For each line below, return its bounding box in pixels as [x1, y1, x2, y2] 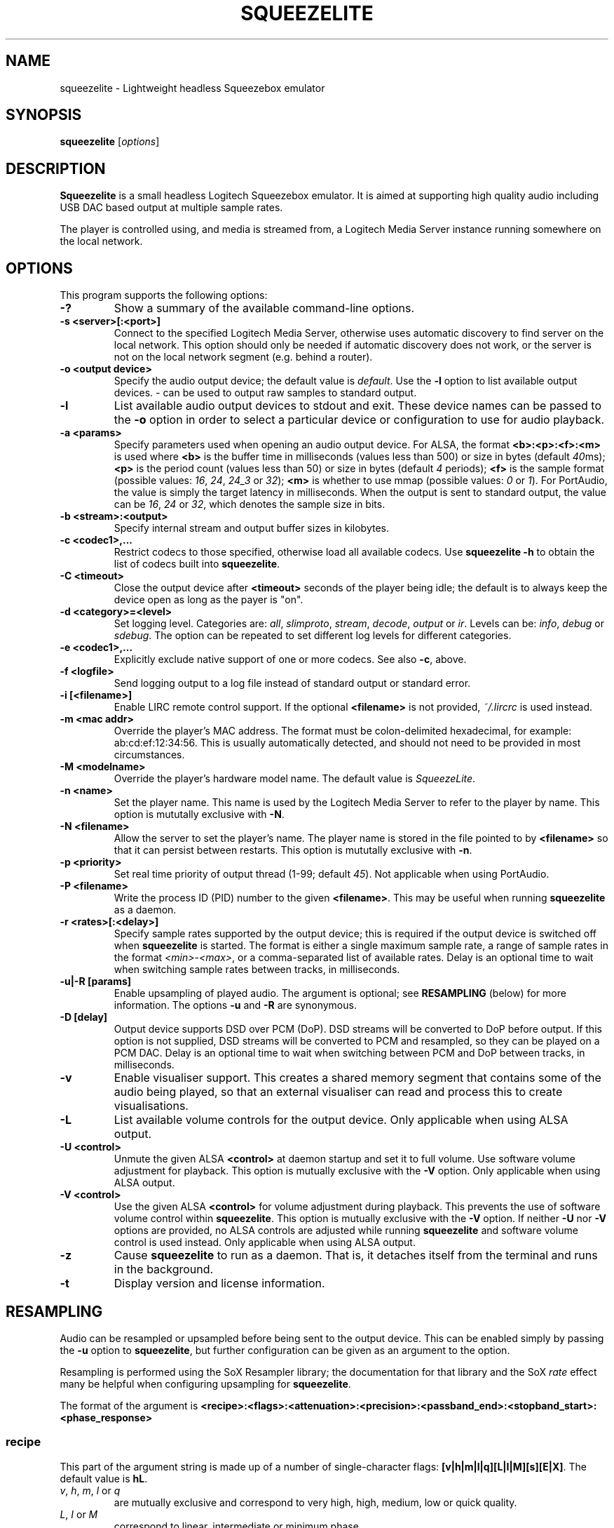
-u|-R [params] [60, 975, 132, 988]
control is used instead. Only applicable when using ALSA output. [114, 1236, 416, 1249]
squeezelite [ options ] [60, 135, 160, 148]
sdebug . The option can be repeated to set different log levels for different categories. [114, 629, 512, 642]
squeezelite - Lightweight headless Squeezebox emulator [60, 81, 325, 94]
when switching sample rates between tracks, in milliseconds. [114, 963, 400, 976]
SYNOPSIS [6, 106, 82, 124]
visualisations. [114, 1099, 189, 1113]
